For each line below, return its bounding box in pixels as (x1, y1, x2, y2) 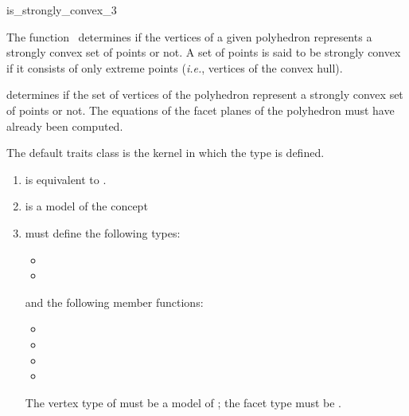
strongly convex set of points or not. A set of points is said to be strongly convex (6, 44, 401, 61)
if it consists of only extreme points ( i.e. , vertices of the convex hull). (6, 59, 343, 76)
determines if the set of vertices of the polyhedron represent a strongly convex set (6, 86, 403, 103)
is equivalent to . (25, 171, 107, 187)
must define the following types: (25, 224, 181, 241)
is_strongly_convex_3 (6, 2, 117, 18)
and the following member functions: (25, 293, 204, 310)
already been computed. (6, 117, 123, 134)
